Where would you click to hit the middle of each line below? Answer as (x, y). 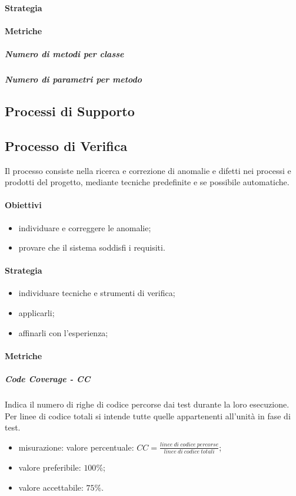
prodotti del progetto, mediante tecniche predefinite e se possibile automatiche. (147, 182)
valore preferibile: (50, 467)
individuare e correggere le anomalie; (85, 227)
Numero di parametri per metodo (74, 79)
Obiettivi (23, 205)
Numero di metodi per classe (64, 53)
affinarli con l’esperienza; (63, 332)
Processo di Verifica (66, 145)
